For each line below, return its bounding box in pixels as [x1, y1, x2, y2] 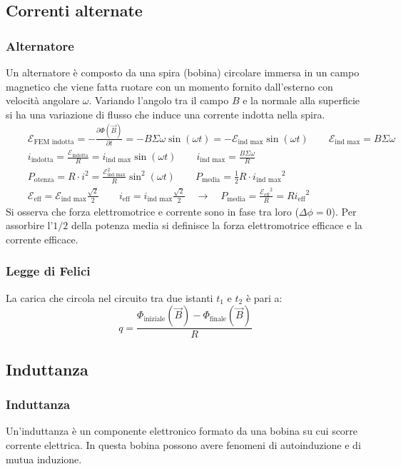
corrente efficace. [6, 231, 78, 246]
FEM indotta [34, 138, 74, 146]
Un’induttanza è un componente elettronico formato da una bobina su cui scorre [6, 423, 358, 438]
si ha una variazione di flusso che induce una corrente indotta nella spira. [6, 106, 325, 121]
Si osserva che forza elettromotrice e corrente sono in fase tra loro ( [6, 203, 299, 218]
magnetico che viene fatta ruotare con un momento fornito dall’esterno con [6, 79, 333, 94]
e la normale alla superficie [243, 93, 360, 108]
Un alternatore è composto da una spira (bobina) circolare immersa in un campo [6, 65, 360, 79]
